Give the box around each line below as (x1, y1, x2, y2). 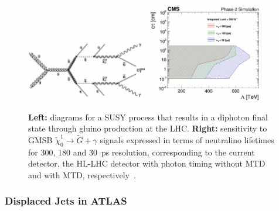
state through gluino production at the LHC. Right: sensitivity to (28, 122, 267, 134)
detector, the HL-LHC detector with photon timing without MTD (28, 157, 266, 170)
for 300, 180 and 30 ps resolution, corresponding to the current (28, 146, 255, 158)
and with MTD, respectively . (28, 168, 136, 181)
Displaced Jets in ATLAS (5, 193, 127, 208)
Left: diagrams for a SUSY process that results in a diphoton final (28, 110, 268, 123)
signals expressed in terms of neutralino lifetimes (100, 133, 274, 146)
